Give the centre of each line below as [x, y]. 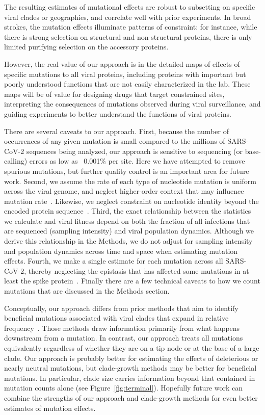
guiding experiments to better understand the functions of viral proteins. [118, 113]
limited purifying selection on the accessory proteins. [86, 47]
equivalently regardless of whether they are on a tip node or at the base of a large [132, 348]
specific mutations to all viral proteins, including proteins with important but [125, 74]
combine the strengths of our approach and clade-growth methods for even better [131, 397]
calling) [16, 161]
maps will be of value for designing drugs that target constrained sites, [114, 94]
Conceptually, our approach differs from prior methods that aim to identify [121, 308]
